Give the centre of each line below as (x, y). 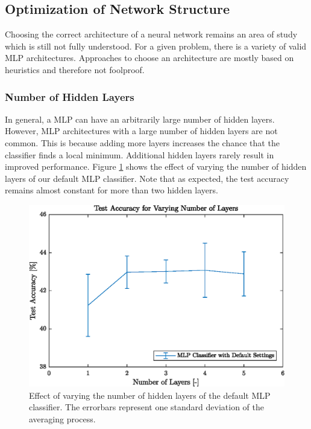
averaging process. (62, 418)
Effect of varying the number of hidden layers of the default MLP (150, 395)
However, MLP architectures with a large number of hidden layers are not (141, 131)
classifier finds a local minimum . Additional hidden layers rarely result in (140, 154)
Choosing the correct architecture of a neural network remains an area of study (151, 34)
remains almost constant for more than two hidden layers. (112, 190)
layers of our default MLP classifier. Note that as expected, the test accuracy (147, 178)
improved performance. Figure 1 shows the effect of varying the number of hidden (156, 166)
